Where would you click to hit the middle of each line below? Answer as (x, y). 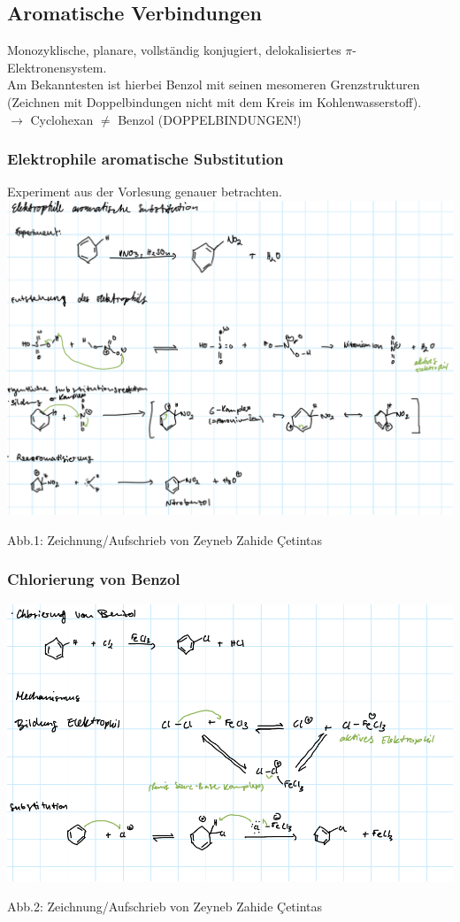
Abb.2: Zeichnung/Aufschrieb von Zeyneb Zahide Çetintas (165, 906)
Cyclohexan (62, 119)
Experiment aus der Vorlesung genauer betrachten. (145, 192)
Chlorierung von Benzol (94, 579)
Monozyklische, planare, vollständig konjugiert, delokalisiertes (174, 50)
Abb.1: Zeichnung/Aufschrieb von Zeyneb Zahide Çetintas (165, 539)
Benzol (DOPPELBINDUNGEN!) (210, 119)
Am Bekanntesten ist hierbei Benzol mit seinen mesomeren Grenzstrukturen (214, 85)
